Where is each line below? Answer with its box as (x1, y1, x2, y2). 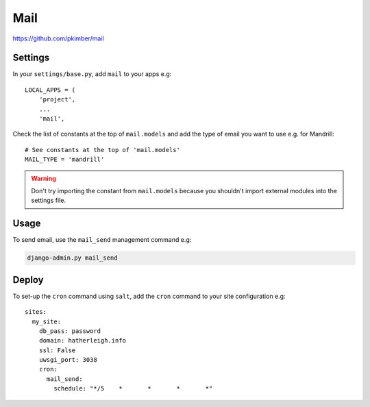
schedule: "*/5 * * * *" (53, 384, 213, 393)
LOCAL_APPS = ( (25, 86, 76, 94)
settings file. (31, 196, 66, 205)
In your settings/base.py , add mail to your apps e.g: (12, 70, 172, 78)
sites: (25, 308, 47, 316)
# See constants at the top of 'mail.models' (25, 146, 181, 153)
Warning (31, 174, 56, 182)
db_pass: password (38, 327, 101, 335)
